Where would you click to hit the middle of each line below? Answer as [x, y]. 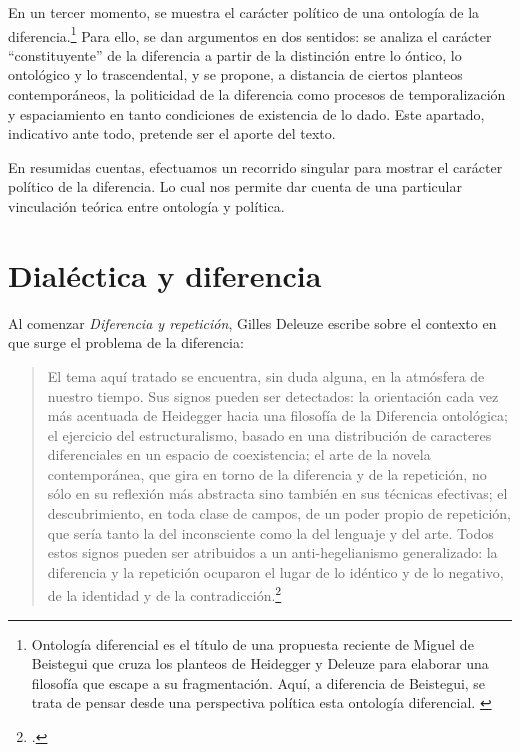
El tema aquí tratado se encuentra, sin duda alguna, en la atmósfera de [266, 375]
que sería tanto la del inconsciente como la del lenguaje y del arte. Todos [270, 532]
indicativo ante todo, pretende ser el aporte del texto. [172, 133]
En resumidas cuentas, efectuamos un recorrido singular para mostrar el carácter [255, 166]
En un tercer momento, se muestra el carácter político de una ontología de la [244, 12]
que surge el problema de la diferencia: [126, 342]
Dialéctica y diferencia [165, 274]
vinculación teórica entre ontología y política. [146, 206]
